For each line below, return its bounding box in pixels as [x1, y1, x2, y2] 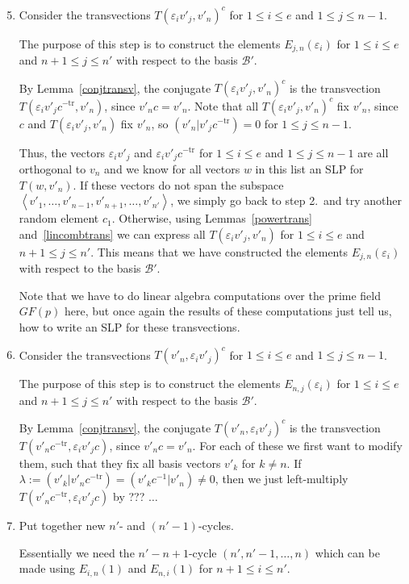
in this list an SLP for [255, 161, 364, 177]
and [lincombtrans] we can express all [19, 225, 206, 242]
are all [357, 144, 389, 161]
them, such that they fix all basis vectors [19, 454, 221, 471]
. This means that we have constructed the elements [90, 243, 348, 260]
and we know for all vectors [104, 161, 240, 177]
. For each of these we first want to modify [192, 436, 403, 453]
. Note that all [187, 97, 259, 114]
